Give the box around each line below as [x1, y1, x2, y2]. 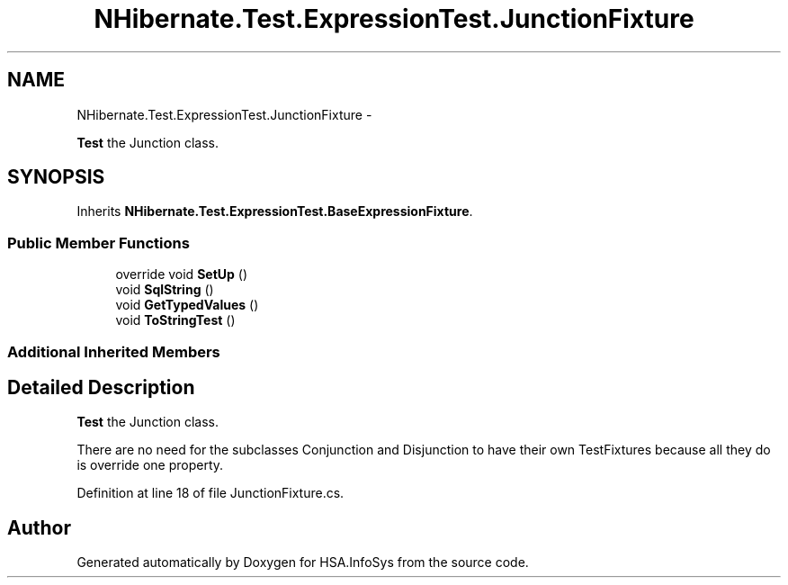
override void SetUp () [115, 266, 247, 283]
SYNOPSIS [7, 166, 105, 189]
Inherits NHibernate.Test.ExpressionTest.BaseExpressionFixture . [76, 203, 473, 220]
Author [7, 516, 71, 539]
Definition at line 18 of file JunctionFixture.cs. [76, 485, 345, 501]
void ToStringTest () [115, 312, 236, 328]
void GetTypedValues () [115, 297, 259, 313]
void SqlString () [115, 282, 214, 298]
